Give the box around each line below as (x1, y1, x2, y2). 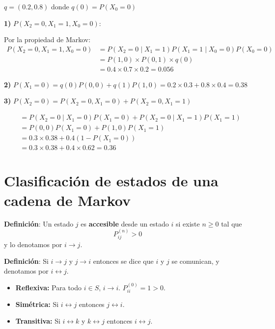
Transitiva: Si (15, 315, 60, 326)
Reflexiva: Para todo (15, 282, 82, 292)
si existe (176, 218, 200, 228)
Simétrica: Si (15, 299, 59, 309)
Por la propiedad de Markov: (4, 34, 91, 45)
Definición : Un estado (4, 218, 74, 228)
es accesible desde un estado (81, 218, 169, 228)
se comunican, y (171, 255, 220, 266)
